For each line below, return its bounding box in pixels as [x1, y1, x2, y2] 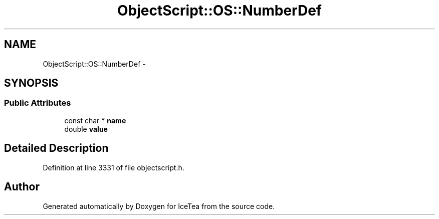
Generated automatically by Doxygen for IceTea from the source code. [43, 201, 275, 210]
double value [64, 124, 108, 133]
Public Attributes [4, 98, 71, 108]
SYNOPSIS [4, 77, 59, 90]
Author [4, 180, 40, 193]
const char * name [64, 116, 126, 125]
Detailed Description [4, 142, 109, 155]
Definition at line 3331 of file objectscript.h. [43, 163, 184, 172]
